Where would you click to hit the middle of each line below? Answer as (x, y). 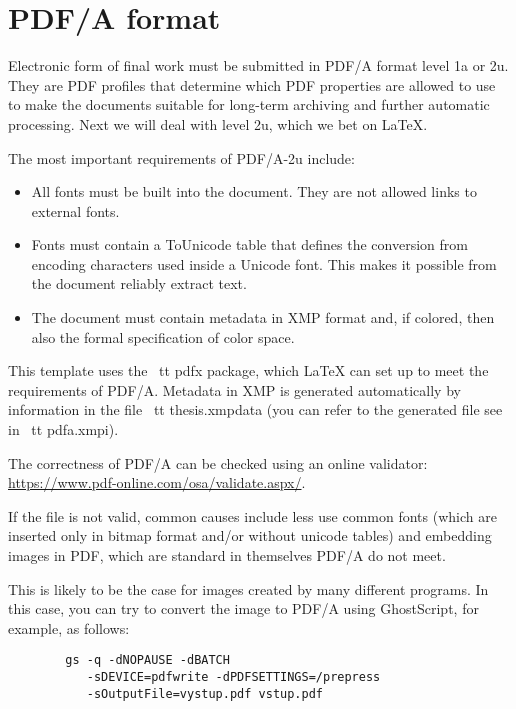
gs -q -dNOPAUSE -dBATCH (147, 660)
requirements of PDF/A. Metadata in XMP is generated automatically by (234, 389)
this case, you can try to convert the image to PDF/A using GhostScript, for (243, 608)
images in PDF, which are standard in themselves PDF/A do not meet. (227, 555)
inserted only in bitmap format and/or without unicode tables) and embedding (250, 535)
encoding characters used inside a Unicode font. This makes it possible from (264, 263)
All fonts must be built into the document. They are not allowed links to (254, 191)
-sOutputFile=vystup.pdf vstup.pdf (204, 693)
